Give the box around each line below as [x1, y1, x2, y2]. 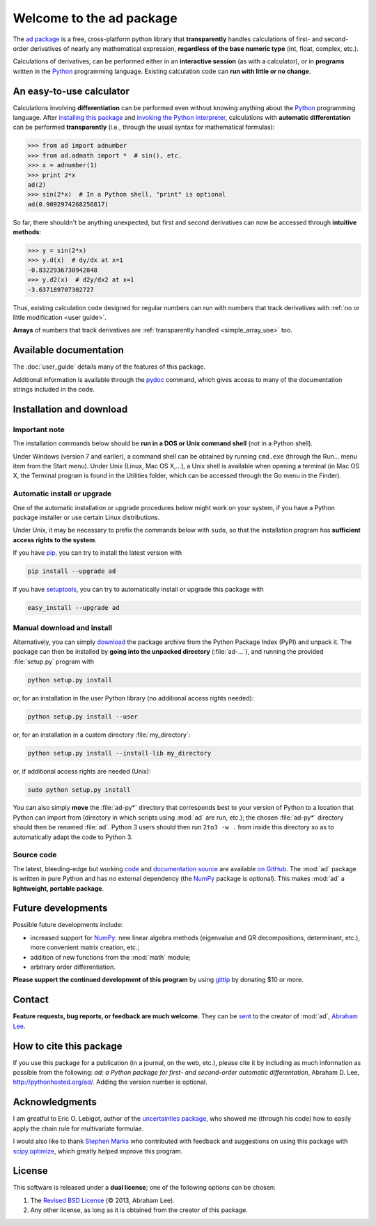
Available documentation [13, 344, 125, 356]
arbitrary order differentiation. [30, 963, 116, 972]
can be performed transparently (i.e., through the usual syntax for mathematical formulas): [13, 123, 275, 132]
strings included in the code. [13, 385, 95, 394]
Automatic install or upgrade [13, 489, 112, 498]
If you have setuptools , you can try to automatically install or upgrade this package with [13, 585, 264, 594]
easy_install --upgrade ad [27, 604, 120, 612]
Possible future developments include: [13, 921, 123, 929]
